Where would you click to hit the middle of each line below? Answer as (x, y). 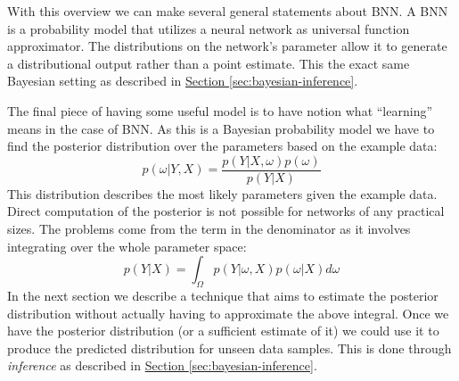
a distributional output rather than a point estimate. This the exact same (209, 63)
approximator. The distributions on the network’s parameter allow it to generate (227, 46)
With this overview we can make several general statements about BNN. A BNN (228, 11)
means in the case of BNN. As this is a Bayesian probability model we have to (221, 128)
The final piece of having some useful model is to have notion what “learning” (220, 110)
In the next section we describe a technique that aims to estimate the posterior (223, 295)
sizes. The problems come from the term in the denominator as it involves (209, 228)
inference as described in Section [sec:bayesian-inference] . (162, 365)
